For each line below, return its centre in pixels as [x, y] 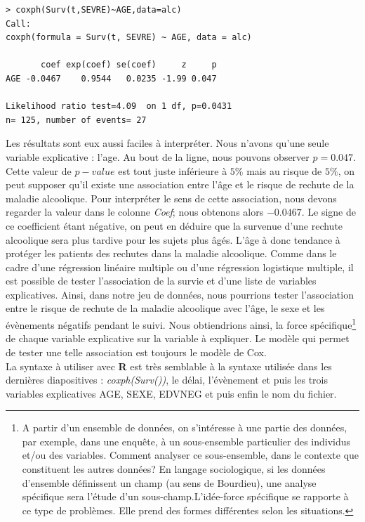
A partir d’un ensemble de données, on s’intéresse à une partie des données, [185, 428]
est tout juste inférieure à [173, 170]
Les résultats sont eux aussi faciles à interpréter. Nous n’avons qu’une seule [167, 143]
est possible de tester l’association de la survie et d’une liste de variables [161, 281]
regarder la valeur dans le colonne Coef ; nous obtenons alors [135, 212]
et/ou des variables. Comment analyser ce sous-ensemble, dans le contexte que [191, 455]
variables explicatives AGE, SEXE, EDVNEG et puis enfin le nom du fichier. [171, 393]
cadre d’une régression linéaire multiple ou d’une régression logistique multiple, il [180, 267]
